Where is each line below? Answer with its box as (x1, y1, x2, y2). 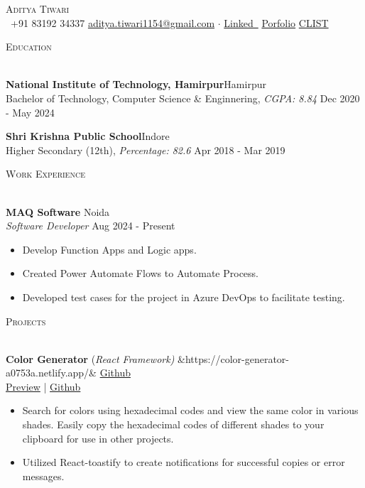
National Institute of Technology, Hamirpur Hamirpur (6, 77, 266, 92)
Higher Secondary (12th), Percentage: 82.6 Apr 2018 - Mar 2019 (6, 142, 285, 157)
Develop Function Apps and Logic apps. (22, 242, 197, 256)
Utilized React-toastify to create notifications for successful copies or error (22, 455, 345, 470)
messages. (22, 468, 65, 483)
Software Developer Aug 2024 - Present (6, 218, 175, 233)
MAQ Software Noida (6, 204, 110, 219)
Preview (6, 379, 40, 394)
